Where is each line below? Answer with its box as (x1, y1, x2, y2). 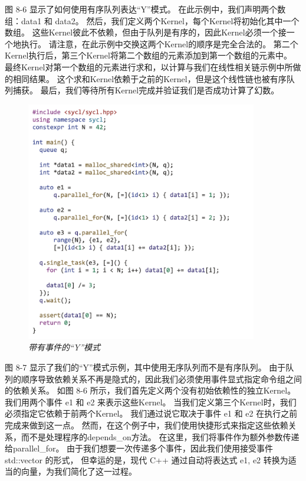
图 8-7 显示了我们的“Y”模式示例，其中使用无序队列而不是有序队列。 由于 (5, 361, 286, 373)
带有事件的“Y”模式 (28, 341, 101, 353)
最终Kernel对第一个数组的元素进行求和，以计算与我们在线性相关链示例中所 (5, 60, 293, 73)
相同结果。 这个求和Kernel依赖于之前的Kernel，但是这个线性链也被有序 (12, 72, 287, 84)
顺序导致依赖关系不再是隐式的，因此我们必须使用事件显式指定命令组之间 (21, 372, 302, 385)
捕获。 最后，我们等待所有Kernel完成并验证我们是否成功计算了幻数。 (12, 84, 279, 96)
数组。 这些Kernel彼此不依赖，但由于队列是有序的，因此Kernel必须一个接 (5, 26, 287, 38)
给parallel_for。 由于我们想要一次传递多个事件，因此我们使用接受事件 (5, 442, 274, 454)
